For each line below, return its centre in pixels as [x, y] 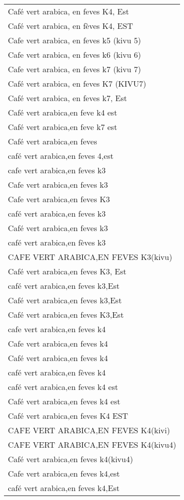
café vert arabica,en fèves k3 [57, 242]
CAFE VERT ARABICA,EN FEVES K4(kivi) [89, 430]
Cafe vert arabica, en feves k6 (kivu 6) [75, 55]
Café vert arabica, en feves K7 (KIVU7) [77, 83]
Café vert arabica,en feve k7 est [63, 127]
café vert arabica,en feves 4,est [61, 156]
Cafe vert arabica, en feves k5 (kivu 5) [75, 40]
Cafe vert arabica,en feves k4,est [64, 473]
